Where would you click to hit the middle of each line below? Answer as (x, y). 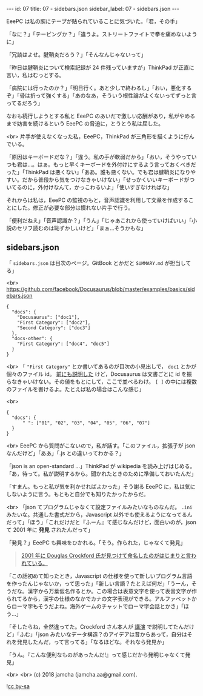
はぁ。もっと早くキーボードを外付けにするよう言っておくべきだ (117, 164)
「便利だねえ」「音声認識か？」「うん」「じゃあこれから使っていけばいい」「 (99, 220)
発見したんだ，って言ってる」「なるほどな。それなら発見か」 (92, 641)
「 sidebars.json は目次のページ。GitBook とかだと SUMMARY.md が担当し (96, 263)
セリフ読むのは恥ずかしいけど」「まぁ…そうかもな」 (82, 228)
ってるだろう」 (25, 103)
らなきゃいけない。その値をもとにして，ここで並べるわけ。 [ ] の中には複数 (101, 381)
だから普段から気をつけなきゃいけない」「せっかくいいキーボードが (106, 179)
